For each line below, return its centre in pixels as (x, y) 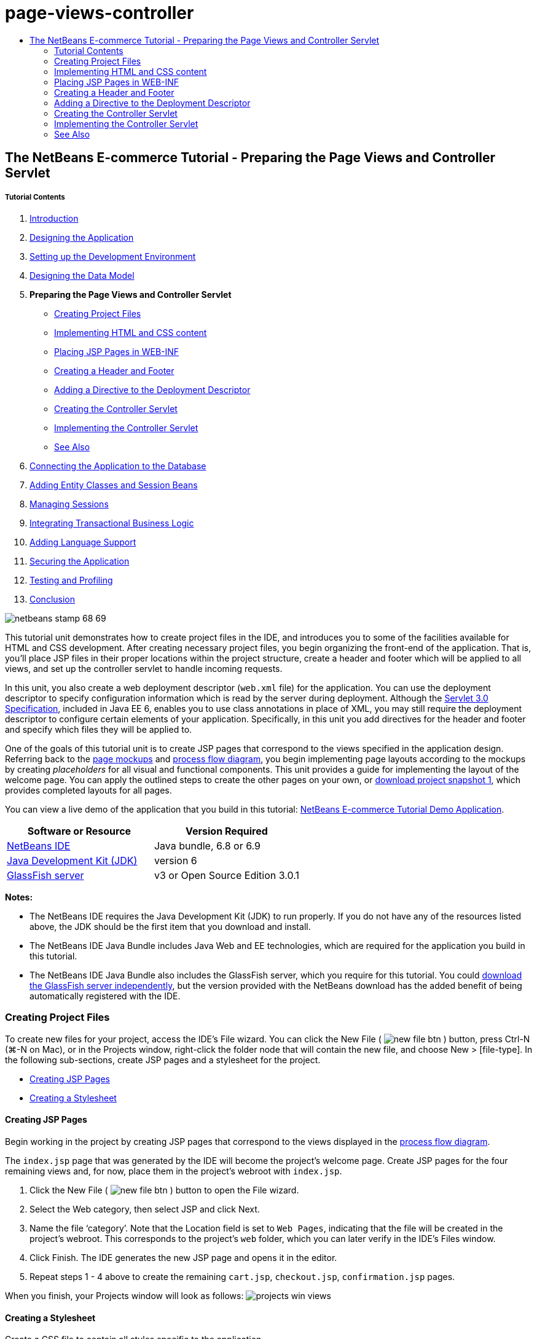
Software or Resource (79, 831)
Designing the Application (82, 237)
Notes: (19, 897)
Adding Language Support (83, 542)
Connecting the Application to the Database (118, 466)
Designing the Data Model (82, 275)
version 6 (175, 860)
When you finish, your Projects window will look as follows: (124, 1295)
